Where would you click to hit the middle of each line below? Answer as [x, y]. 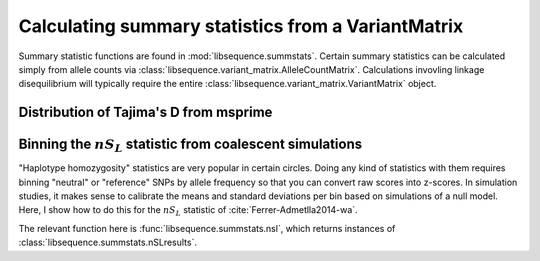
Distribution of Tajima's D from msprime [145, 112]
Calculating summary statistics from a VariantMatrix [241, 26]
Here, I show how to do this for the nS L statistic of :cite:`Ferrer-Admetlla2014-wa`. [188, 211]
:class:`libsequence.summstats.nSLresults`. [107, 242]
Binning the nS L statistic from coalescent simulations [190, 145]
